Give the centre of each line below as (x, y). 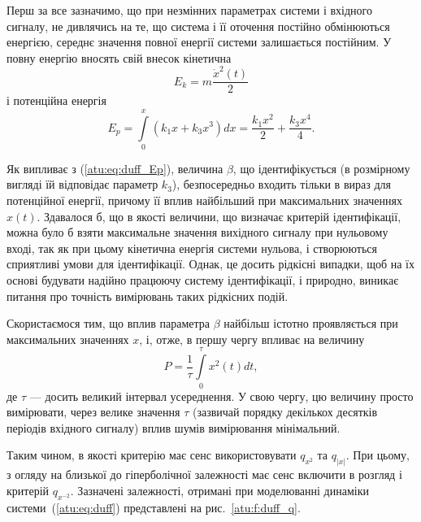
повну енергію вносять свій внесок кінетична (119, 57)
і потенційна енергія (56, 100)
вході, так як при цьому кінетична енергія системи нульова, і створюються (192, 248)
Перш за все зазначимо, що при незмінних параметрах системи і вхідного (189, 10)
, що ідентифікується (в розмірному (321, 168)
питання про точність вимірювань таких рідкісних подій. (148, 296)
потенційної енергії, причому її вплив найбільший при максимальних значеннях (204, 200)
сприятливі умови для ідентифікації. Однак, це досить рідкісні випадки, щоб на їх (211, 264)
